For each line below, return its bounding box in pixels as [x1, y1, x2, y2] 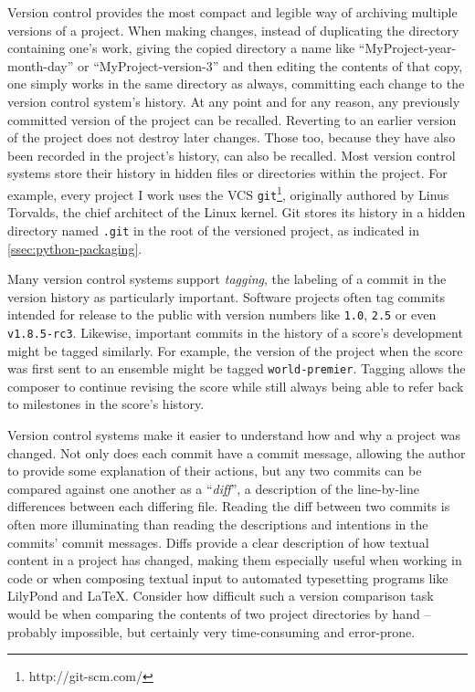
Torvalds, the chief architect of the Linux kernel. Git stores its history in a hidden [7, 203, 466, 222]
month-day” [7, 56, 74, 75]
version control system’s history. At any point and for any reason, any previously [7, 91, 460, 110]
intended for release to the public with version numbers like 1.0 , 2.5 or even [7, 305, 437, 324]
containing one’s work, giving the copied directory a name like [7, 38, 355, 58]
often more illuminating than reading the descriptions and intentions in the [7, 515, 428, 533]
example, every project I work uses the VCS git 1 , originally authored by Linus [7, 182, 449, 204]
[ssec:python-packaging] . [7, 238, 142, 257]
